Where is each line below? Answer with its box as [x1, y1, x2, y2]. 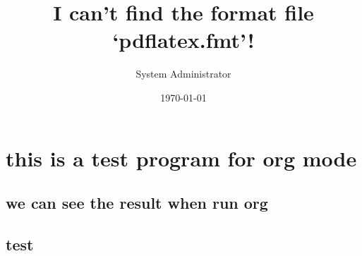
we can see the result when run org [6, 192, 268, 214]
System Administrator [135, 66, 231, 81]
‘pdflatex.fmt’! [112, 25, 255, 54]
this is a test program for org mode [6, 143, 357, 172]
